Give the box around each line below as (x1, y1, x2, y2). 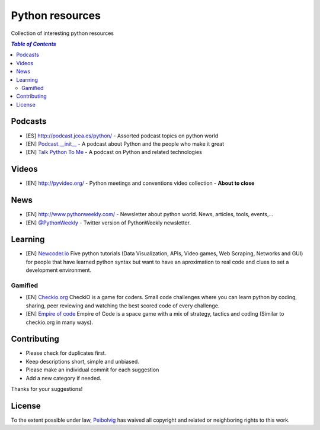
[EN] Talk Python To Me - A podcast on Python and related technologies (25, 149, 203, 156)
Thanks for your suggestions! (11, 386, 83, 393)
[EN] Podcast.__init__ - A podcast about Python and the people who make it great (25, 140, 225, 147)
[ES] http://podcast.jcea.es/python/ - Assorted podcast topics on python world (25, 132, 219, 139)
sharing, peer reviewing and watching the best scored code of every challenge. (25, 302, 220, 309)
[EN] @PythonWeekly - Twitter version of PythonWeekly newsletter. (25, 219, 191, 226)
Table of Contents (11, 40, 56, 47)
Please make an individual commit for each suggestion (25, 366, 159, 373)
